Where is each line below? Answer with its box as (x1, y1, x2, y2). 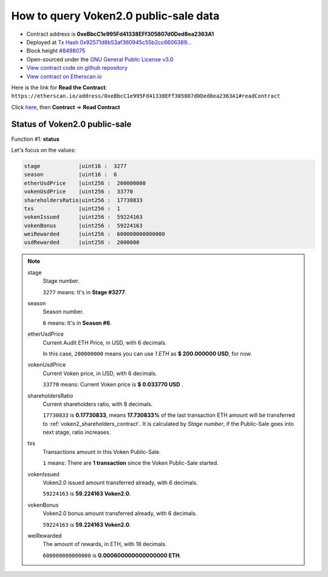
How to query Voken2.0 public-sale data (11, 9, 220, 22)
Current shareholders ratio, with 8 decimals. (43, 400, 153, 408)
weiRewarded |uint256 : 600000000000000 (24, 231, 165, 238)
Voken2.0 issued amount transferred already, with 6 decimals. (43, 479, 198, 487)
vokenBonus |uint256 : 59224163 (24, 222, 143, 229)
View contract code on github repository (26, 64, 128, 72)
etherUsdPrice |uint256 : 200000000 (24, 180, 146, 186)
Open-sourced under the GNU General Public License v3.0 (26, 55, 174, 63)
